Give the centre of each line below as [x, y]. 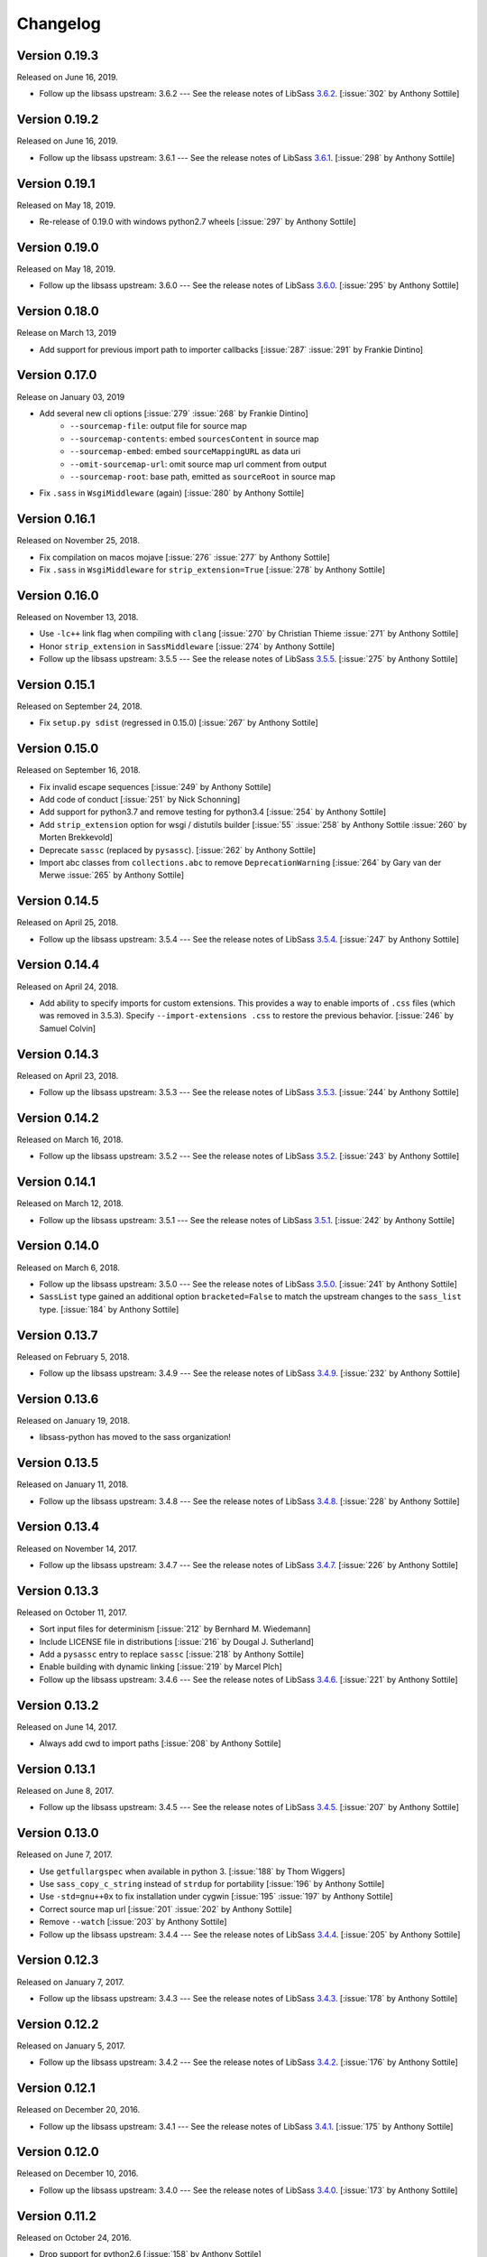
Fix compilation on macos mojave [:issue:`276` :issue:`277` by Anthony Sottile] [185, 557]
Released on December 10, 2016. [78, 2173]
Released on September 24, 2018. [80, 706]
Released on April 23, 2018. [68, 1075]
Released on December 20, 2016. [78, 2110]
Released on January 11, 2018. [73, 1484]
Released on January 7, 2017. [71, 1982]
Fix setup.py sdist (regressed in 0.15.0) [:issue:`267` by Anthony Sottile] [179, 723]
